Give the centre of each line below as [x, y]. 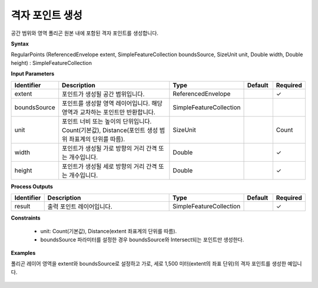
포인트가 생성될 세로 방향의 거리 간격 [110, 166]
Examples [23, 253]
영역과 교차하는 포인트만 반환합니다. [109, 112]
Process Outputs [32, 186]
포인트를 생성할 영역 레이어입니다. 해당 [112, 103]
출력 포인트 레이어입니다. [80, 207]
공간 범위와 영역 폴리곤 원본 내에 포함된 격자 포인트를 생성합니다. [85, 33]
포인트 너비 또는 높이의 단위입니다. [107, 121]
